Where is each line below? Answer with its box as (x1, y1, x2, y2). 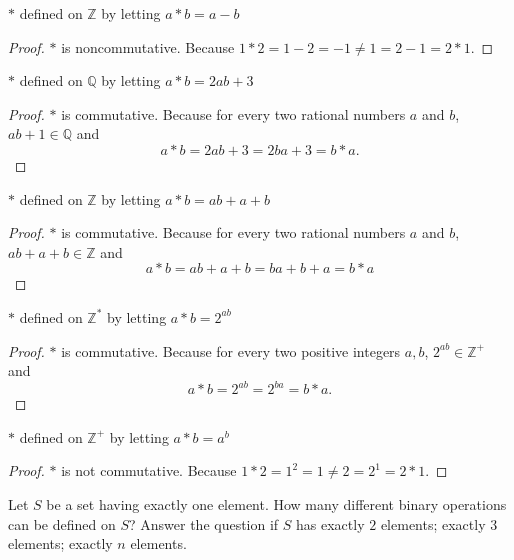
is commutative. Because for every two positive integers (61, 340, 401, 361)
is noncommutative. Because (61, 36, 235, 57)
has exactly (296, 513, 365, 534)
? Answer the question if (129, 513, 279, 534)
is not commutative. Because (61, 460, 237, 481)
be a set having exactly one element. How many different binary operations (46, 494, 507, 514)
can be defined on (8, 513, 116, 534)
